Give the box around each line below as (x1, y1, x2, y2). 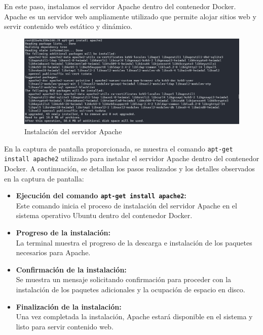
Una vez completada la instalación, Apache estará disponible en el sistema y (16, 311, 253, 322)
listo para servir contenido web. (16, 321, 114, 331)
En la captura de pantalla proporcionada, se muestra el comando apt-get (4, 143, 233, 154)
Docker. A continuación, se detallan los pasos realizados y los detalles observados (4, 163, 255, 173)
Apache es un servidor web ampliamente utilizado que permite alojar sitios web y (4, 11, 256, 21)
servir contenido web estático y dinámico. (4, 21, 132, 32)
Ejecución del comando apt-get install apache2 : (16, 190, 186, 201)
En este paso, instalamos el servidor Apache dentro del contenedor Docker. (4, 1, 236, 11)
